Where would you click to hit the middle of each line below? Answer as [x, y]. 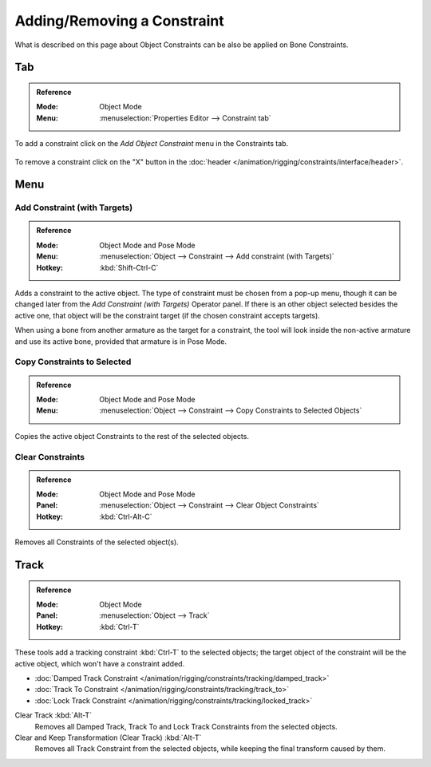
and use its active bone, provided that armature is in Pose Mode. [121, 341]
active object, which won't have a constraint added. [100, 663]
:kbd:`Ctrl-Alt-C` [126, 516]
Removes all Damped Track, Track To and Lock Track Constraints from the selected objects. [186, 726]
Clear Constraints [50, 457]
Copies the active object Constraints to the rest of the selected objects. [132, 436]
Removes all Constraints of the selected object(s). [97, 542]
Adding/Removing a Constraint [119, 21]
